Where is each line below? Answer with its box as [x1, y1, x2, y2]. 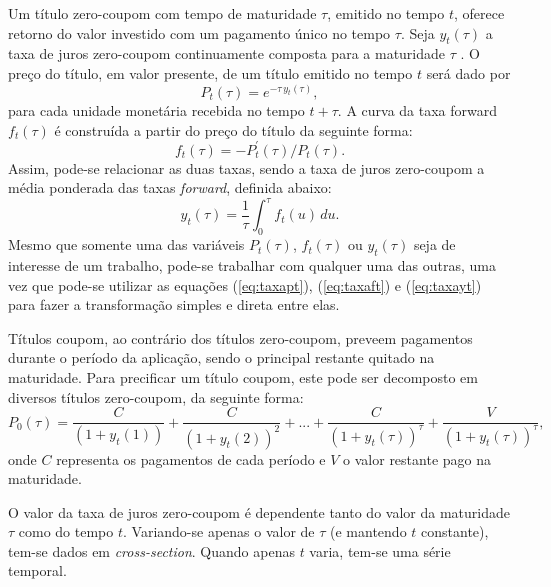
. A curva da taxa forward [337, 99, 498, 120]
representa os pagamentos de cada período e [56, 448, 326, 469]
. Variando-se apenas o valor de [123, 521, 315, 542]
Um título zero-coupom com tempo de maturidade [8, 3, 317, 23]
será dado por [426, 62, 511, 83]
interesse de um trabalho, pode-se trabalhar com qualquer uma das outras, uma [8, 254, 496, 275]
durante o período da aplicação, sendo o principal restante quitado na [8, 347, 435, 368]
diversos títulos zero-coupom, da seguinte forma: [8, 386, 304, 407]
